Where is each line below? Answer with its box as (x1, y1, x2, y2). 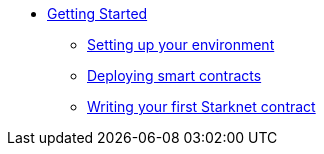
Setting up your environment (87, 36, 275, 53)
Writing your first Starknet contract (87, 98, 316, 115)
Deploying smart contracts (87, 67, 262, 84)
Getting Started (47, 5, 148, 22)
